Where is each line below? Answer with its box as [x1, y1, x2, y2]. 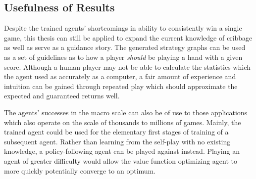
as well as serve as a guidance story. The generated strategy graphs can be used [4, 42, 246, 52]
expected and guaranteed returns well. [4, 90, 120, 101]
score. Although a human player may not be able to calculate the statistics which [4, 61, 251, 72]
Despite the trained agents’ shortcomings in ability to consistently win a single [4, 23, 242, 33]
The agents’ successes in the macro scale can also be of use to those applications [4, 107, 248, 117]
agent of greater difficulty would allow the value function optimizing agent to [4, 155, 238, 166]
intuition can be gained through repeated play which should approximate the [4, 81, 238, 91]
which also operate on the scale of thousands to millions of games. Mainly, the [4, 117, 241, 127]
